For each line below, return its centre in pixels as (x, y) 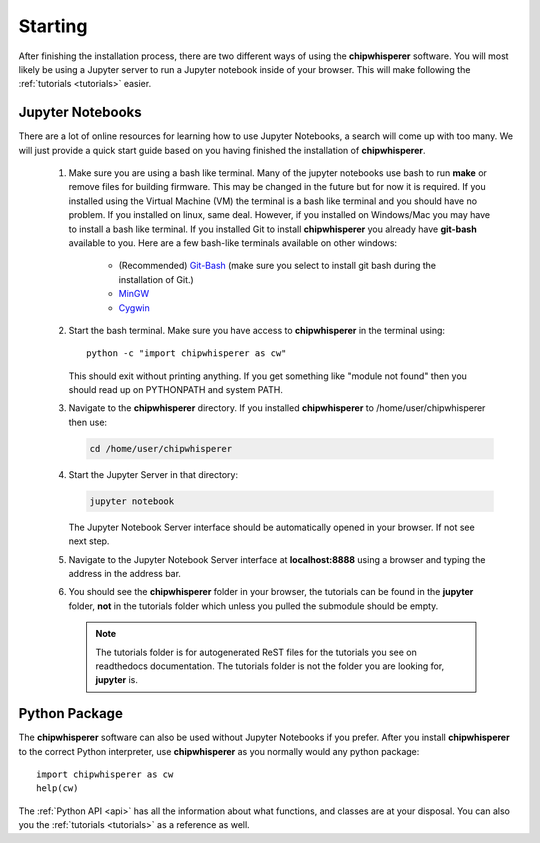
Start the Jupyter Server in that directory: (153, 474)
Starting (53, 26)
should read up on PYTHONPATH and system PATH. (176, 390)
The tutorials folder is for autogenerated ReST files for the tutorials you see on (256, 652)
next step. (89, 541)
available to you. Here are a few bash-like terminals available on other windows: (233, 242)
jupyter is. (117, 680)
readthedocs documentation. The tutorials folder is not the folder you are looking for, (270, 666)
